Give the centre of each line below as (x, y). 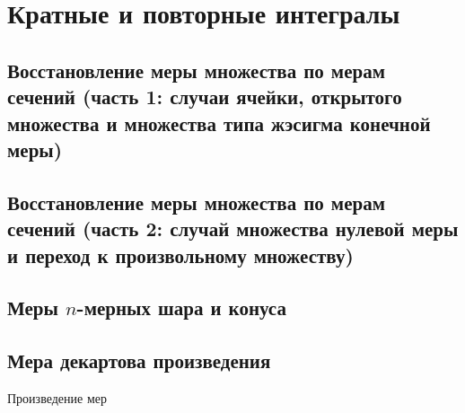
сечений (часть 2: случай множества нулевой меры (233, 228)
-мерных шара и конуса (181, 308)
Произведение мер (57, 397)
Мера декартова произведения (139, 360)
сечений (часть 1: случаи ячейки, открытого (205, 97)
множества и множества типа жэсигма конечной (219, 123)
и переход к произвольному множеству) (180, 255)
